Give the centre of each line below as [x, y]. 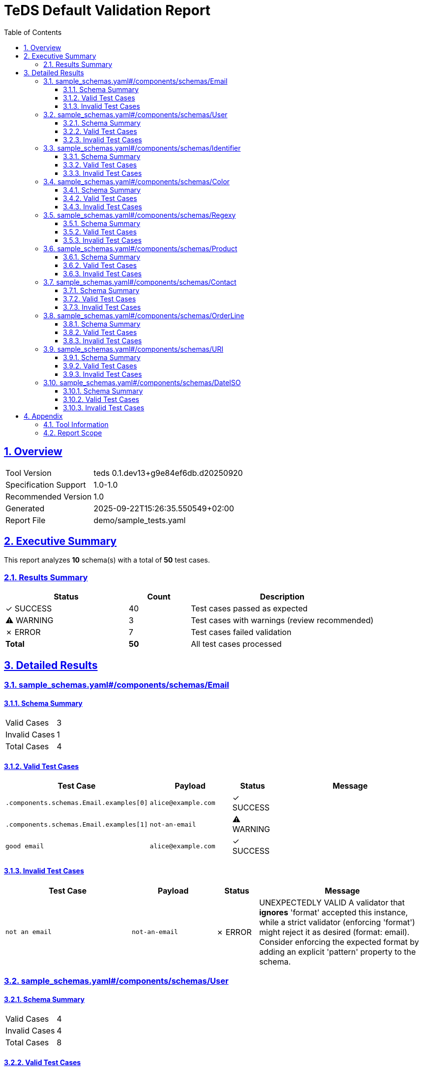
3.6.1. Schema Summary [102, 257]
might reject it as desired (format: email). [334, 932]
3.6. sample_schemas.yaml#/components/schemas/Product [140, 248]
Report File [26, 520]
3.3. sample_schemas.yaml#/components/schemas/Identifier [142, 148]
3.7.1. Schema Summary [101, 290]
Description [282, 597]
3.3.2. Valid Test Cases [100, 165]
